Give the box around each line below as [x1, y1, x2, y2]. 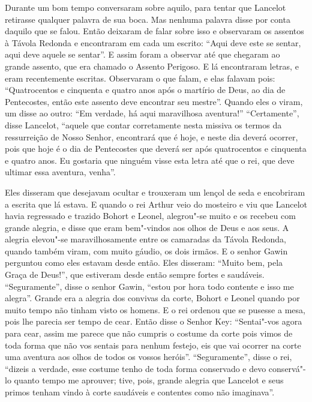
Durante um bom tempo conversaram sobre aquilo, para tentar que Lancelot [5, 1, 286, 13]
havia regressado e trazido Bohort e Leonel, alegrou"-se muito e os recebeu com [5, 209, 296, 222]
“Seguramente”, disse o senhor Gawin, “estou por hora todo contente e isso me [5, 280, 294, 292]
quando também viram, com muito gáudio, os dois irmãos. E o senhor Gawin [5, 244, 288, 257]
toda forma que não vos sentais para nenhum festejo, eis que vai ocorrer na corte [5, 338, 301, 351]
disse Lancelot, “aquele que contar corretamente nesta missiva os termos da [5, 118, 282, 131]
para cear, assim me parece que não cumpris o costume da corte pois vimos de [5, 327, 293, 340]
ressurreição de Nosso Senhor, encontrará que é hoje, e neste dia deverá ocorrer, [5, 130, 298, 143]
